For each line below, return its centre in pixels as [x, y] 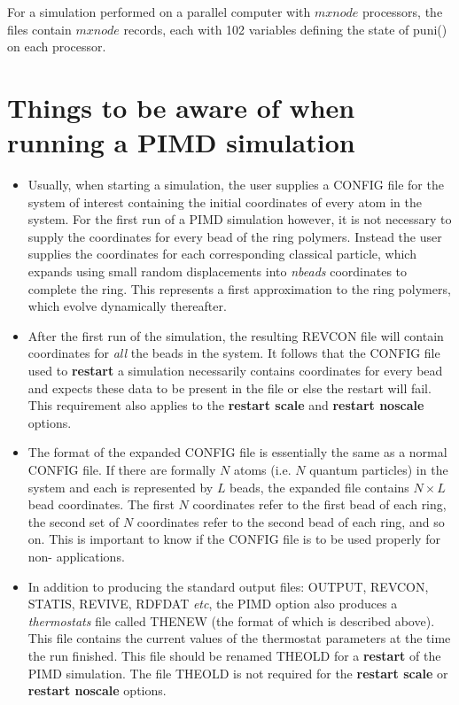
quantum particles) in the [379, 469]
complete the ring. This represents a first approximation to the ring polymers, [239, 288]
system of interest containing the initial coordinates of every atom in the [225, 201]
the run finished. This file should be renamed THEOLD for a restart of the [234, 655]
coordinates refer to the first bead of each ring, [319, 504]
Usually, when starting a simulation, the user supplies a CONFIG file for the [236, 185]
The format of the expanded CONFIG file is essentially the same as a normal [237, 452]
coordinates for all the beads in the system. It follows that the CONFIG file [234, 353]
